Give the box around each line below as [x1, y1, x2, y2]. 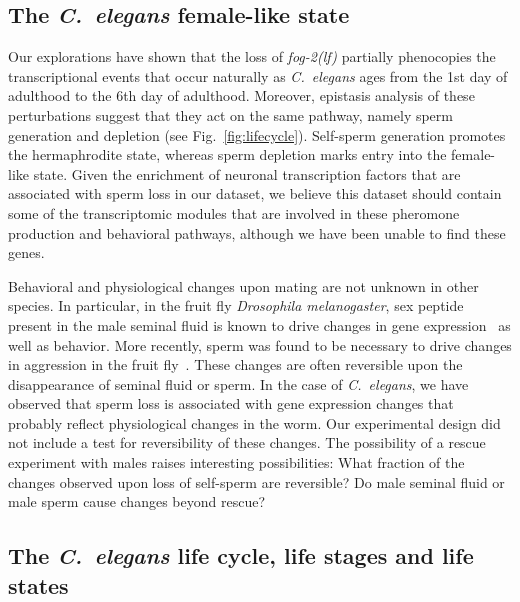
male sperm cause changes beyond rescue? [8, 491, 265, 512]
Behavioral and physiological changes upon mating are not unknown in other [8, 275, 479, 296]
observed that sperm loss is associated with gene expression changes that [8, 393, 454, 414]
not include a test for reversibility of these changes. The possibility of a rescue [8, 432, 486, 453]
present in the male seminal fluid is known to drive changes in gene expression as [8, 314, 511, 335]
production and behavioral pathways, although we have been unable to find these [8, 222, 506, 243]
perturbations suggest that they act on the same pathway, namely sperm [8, 104, 453, 125]
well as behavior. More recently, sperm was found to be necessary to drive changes [8, 334, 512, 355]
